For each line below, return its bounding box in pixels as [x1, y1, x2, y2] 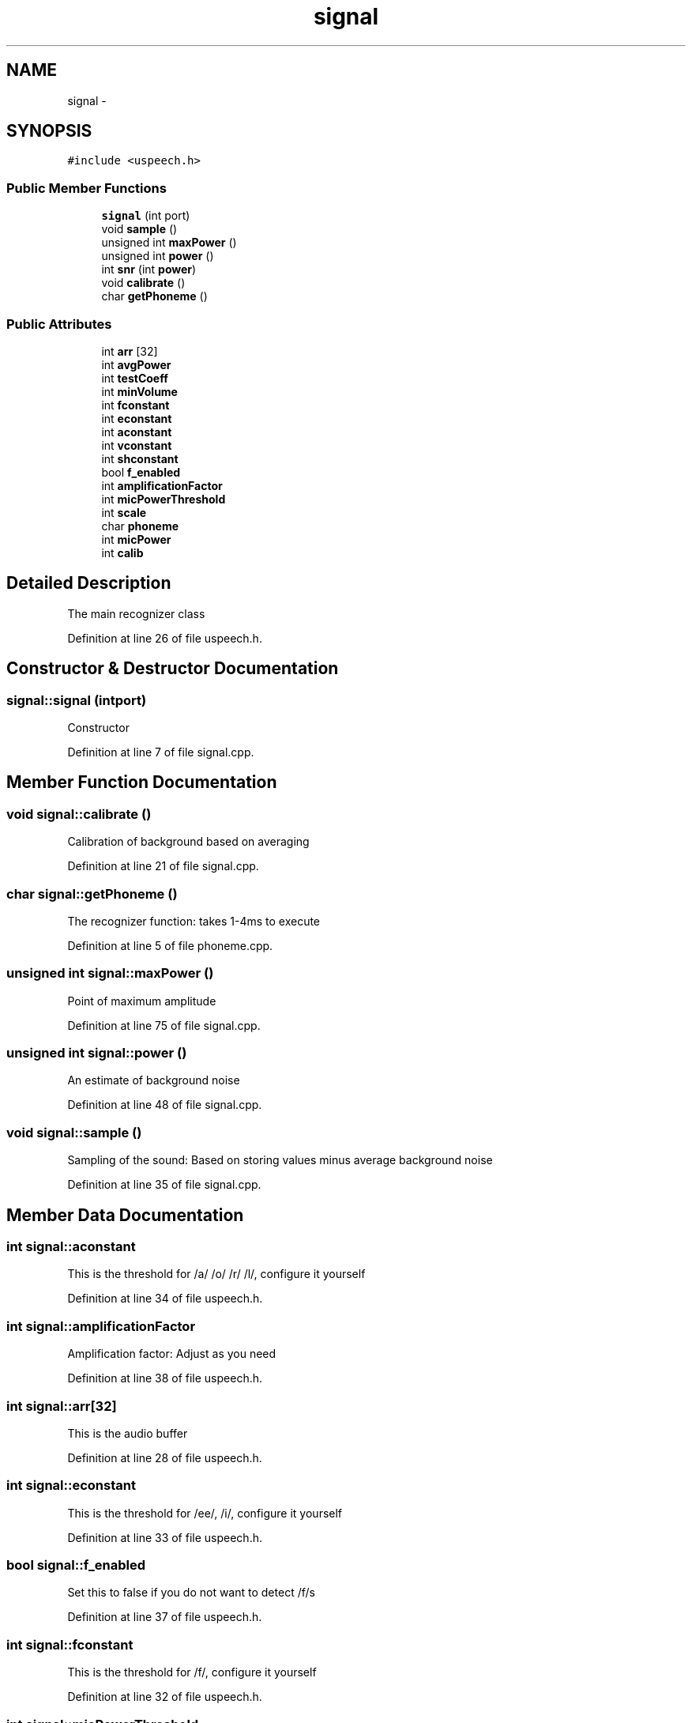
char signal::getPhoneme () [6, 885, 178, 902]
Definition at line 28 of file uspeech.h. [67, 1450, 262, 1465]
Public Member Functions [6, 179, 167, 196]
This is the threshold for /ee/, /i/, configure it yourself [67, 1506, 343, 1520]
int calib [101, 545, 144, 560]
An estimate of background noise [67, 1073, 240, 1088]
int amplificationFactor [101, 478, 223, 492]
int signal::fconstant [6, 1636, 134, 1653]
